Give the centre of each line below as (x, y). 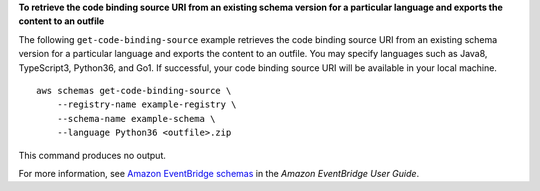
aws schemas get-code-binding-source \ (134, 90)
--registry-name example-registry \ (146, 104)
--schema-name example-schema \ (136, 118)
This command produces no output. (92, 155)
